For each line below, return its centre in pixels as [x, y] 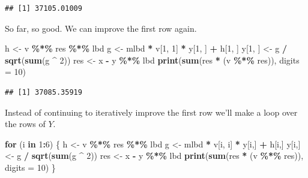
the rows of [25, 124]
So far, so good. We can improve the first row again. [101, 28]
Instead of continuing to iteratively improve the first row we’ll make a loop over [151, 112]
